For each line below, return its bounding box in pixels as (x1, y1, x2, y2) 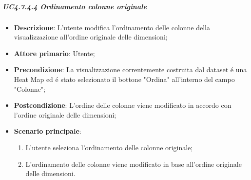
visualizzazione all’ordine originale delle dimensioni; (14, 32, 168, 42)
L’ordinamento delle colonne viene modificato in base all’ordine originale (25, 159, 242, 169)
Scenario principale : (14, 126, 81, 136)
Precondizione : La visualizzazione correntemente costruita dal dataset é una (14, 64, 247, 75)
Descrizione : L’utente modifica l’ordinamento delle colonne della (14, 22, 210, 32)
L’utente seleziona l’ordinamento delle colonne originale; (25, 142, 193, 152)
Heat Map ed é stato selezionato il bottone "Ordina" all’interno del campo (14, 74, 235, 84)
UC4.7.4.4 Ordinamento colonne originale (2, 1, 147, 11)
